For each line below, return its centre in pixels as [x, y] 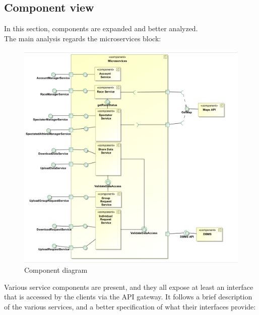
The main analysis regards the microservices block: [83, 38]
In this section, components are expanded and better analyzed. [101, 28]
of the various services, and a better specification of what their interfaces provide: [130, 306]
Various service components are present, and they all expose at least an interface [129, 287]
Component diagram [56, 269]
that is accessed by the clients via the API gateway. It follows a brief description [128, 297]
